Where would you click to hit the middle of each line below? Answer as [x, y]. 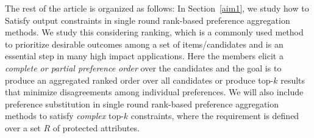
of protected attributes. [96, 127]
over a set [23, 127]
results [293, 80]
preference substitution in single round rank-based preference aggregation [142, 103]
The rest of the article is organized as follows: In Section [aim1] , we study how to [157, 8]
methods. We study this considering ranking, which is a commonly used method [154, 32]
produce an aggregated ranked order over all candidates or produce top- [139, 80]
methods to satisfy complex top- [64, 116]
